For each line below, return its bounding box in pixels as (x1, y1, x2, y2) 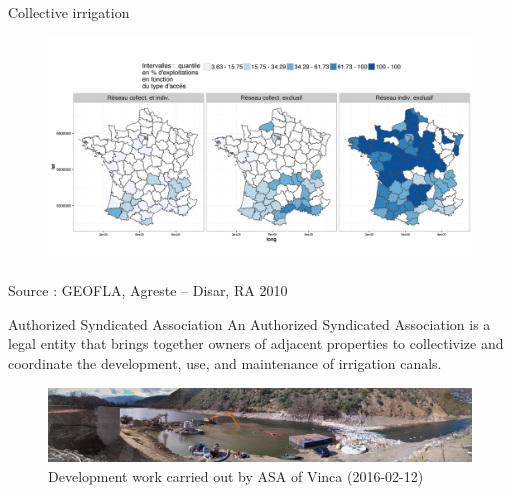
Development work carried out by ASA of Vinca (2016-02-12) (48, 465, 424, 486)
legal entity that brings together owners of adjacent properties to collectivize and (8, 333, 504, 354)
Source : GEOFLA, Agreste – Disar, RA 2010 (8, 280, 288, 301)
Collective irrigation (8, 2, 130, 22)
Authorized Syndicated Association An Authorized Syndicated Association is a (8, 313, 491, 334)
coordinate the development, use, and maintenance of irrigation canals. (8, 353, 442, 374)
